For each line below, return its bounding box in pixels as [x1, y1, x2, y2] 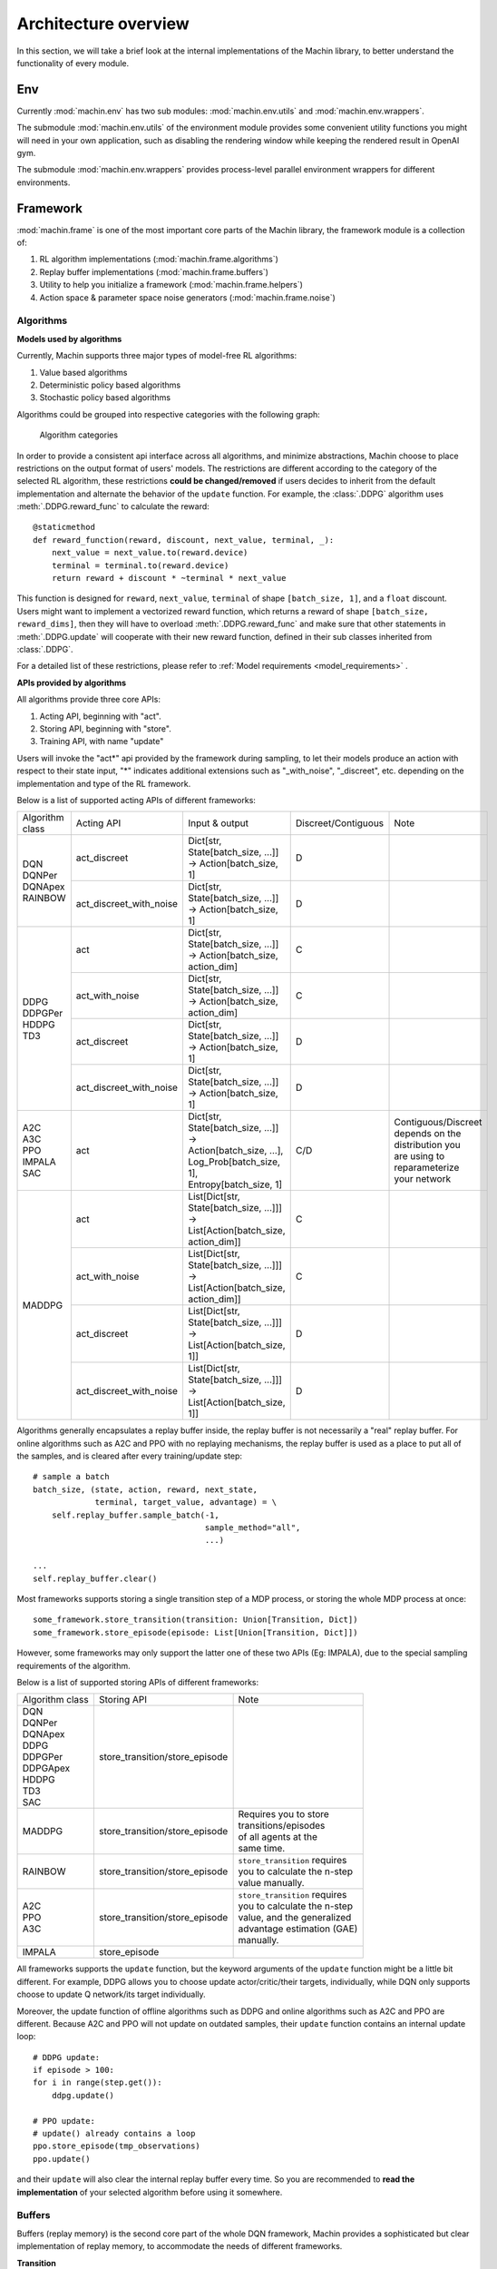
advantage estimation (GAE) [238, 1922, 358, 1935]
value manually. [238, 1877, 305, 1890]
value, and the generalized [238, 1911, 352, 1924]
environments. [16, 177, 71, 188]
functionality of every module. [16, 57, 130, 68]
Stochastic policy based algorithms [39, 392, 171, 403]
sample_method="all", [204, 1523, 301, 1533]
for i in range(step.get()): [33, 2077, 162, 2087]
